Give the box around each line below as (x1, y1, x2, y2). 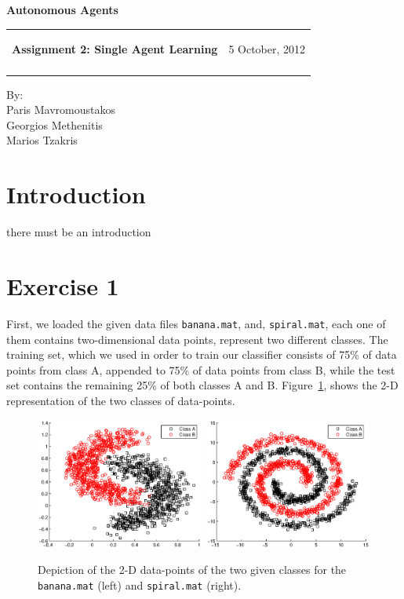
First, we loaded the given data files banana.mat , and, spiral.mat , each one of (6, 315, 386, 331)
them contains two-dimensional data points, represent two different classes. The (6, 331, 388, 347)
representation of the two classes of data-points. (6, 392, 235, 408)
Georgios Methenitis (6, 116, 103, 133)
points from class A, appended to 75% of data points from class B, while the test (6, 361, 395, 378)
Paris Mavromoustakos (6, 101, 115, 118)
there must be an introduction (6, 224, 151, 240)
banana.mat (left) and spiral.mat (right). (38, 576, 242, 593)
